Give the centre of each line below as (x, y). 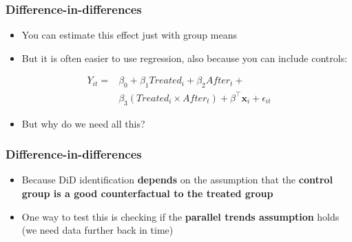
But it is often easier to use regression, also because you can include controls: (185, 58)
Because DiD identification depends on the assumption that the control (177, 180)
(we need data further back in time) (97, 230)
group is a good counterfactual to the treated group (147, 193)
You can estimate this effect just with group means (129, 35)
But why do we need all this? (83, 123)
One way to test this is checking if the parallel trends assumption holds (180, 216)
